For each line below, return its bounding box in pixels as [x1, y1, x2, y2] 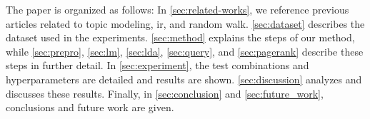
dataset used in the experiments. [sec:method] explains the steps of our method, [6, 30, 355, 45]
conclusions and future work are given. [6, 100, 174, 115]
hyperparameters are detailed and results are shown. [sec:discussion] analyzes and [6, 71, 362, 86]
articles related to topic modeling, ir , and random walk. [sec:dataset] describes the [6, 16, 365, 31]
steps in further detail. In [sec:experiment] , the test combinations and [6, 58, 309, 73]
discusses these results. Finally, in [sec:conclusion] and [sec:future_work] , [6, 86, 324, 100]
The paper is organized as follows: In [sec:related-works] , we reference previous [6, 2, 349, 16]
